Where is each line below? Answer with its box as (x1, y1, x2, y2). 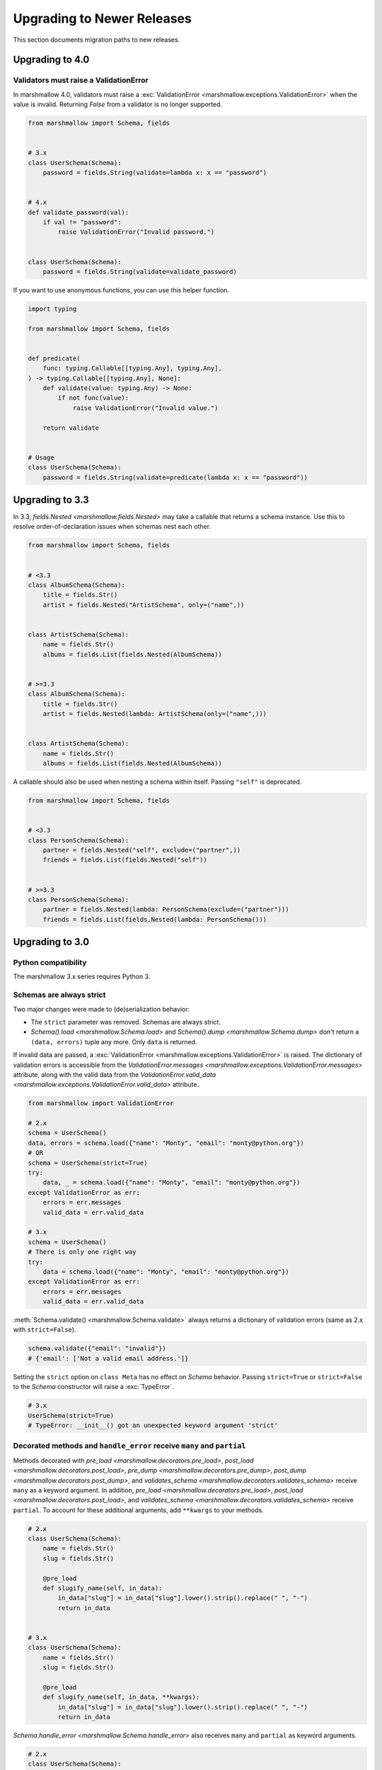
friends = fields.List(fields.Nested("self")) (42, 856, 208, 864)
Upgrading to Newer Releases (13, 11, 192, 26)
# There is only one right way (28, 1248, 137, 1256)
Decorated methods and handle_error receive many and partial (13, 1441, 247, 1451)
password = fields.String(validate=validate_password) (42, 268, 237, 275)
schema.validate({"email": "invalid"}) (28, 1344, 166, 1352)
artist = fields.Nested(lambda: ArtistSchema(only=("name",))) (42, 710, 267, 718)
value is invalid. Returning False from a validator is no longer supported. (13, 100, 223, 109)
